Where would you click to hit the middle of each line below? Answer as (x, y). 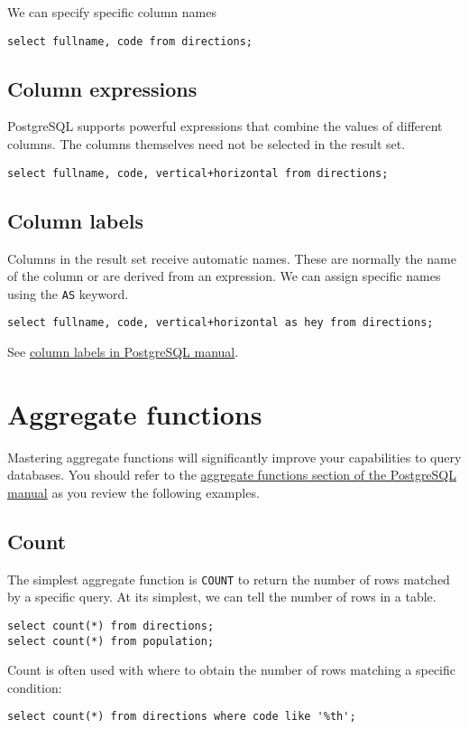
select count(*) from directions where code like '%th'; (182, 717)
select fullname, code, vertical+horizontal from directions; (198, 173)
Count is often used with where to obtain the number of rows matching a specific (232, 670)
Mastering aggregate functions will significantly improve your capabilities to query (234, 457)
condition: (35, 687)
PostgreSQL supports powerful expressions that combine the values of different (225, 126)
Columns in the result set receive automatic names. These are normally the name (232, 258)
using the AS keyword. (68, 293)
